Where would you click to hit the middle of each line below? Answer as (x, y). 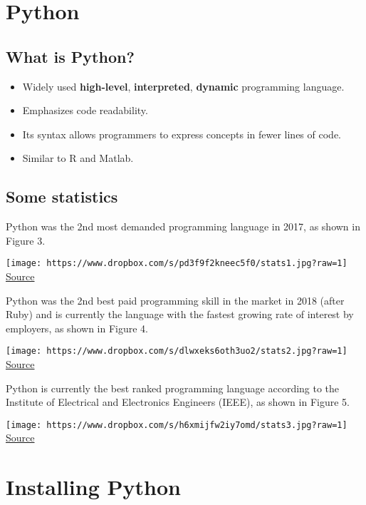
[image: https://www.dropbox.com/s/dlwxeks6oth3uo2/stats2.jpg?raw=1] (177, 351)
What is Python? (70, 56)
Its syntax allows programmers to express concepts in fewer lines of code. (182, 134)
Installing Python (93, 487)
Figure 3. (26, 240)
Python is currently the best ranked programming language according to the (173, 388)
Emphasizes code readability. (85, 110)
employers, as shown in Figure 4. (77, 328)
